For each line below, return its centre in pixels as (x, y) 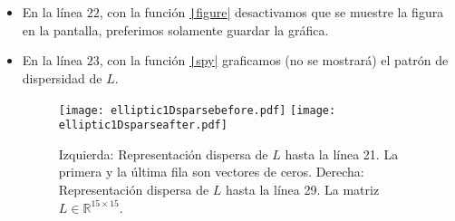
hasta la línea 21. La (342, 154)
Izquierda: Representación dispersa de (163, 154)
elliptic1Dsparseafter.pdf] (143, 125)
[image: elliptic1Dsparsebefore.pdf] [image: (197, 110)
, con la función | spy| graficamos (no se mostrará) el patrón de (274, 60)
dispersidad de (62, 77)
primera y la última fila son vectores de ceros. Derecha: (211, 172)
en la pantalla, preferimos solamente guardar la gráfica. (175, 29)
